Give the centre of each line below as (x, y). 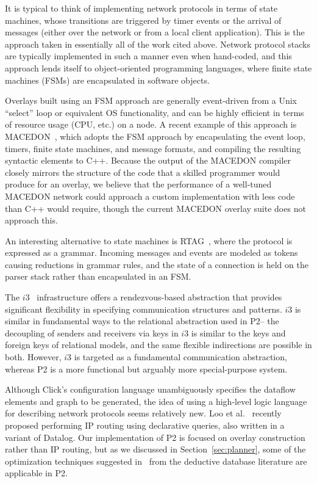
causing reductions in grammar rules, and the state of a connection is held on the (157, 264)
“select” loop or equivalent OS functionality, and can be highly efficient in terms (155, 112)
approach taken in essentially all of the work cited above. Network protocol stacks (158, 44)
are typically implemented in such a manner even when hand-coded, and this (148, 56)
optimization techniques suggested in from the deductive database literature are (156, 461)
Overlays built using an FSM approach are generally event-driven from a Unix (151, 100)
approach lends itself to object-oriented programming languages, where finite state (158, 67)
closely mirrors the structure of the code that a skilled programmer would (143, 172)
